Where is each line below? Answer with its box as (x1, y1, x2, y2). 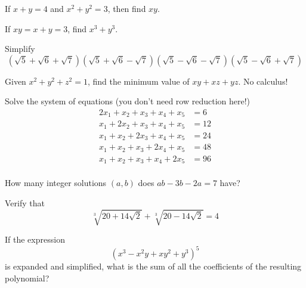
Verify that (5, 197, 45, 209)
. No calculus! (238, 75, 288, 87)
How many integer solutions (5, 176, 107, 189)
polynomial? (5, 271, 50, 284)
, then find (107, 2, 146, 14)
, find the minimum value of (87, 75, 190, 87)
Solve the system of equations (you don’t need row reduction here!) (5, 95, 251, 107)
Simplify (5, 42, 35, 55)
